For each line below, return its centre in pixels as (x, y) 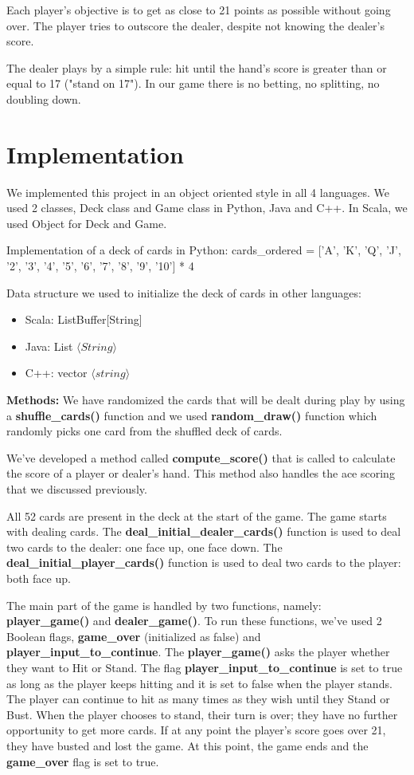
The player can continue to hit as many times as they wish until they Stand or (198, 699)
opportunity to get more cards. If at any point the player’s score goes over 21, (196, 730)
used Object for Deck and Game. (87, 223)
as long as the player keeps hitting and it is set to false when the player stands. (199, 683)
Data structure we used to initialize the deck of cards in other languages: (184, 292)
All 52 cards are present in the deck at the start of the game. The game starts (197, 515)
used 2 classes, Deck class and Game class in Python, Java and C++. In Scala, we (207, 208)
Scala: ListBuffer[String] (84, 319)
